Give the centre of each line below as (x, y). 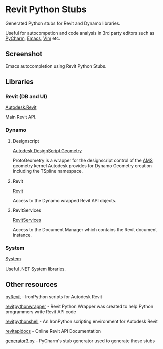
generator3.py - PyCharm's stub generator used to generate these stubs (80, 341)
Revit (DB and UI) (26, 97)
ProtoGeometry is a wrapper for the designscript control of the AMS (83, 160)
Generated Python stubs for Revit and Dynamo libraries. (63, 23)
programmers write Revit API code (41, 312)
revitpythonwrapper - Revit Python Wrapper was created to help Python (79, 306)
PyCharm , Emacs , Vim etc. (33, 38)
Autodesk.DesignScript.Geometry (47, 151)
